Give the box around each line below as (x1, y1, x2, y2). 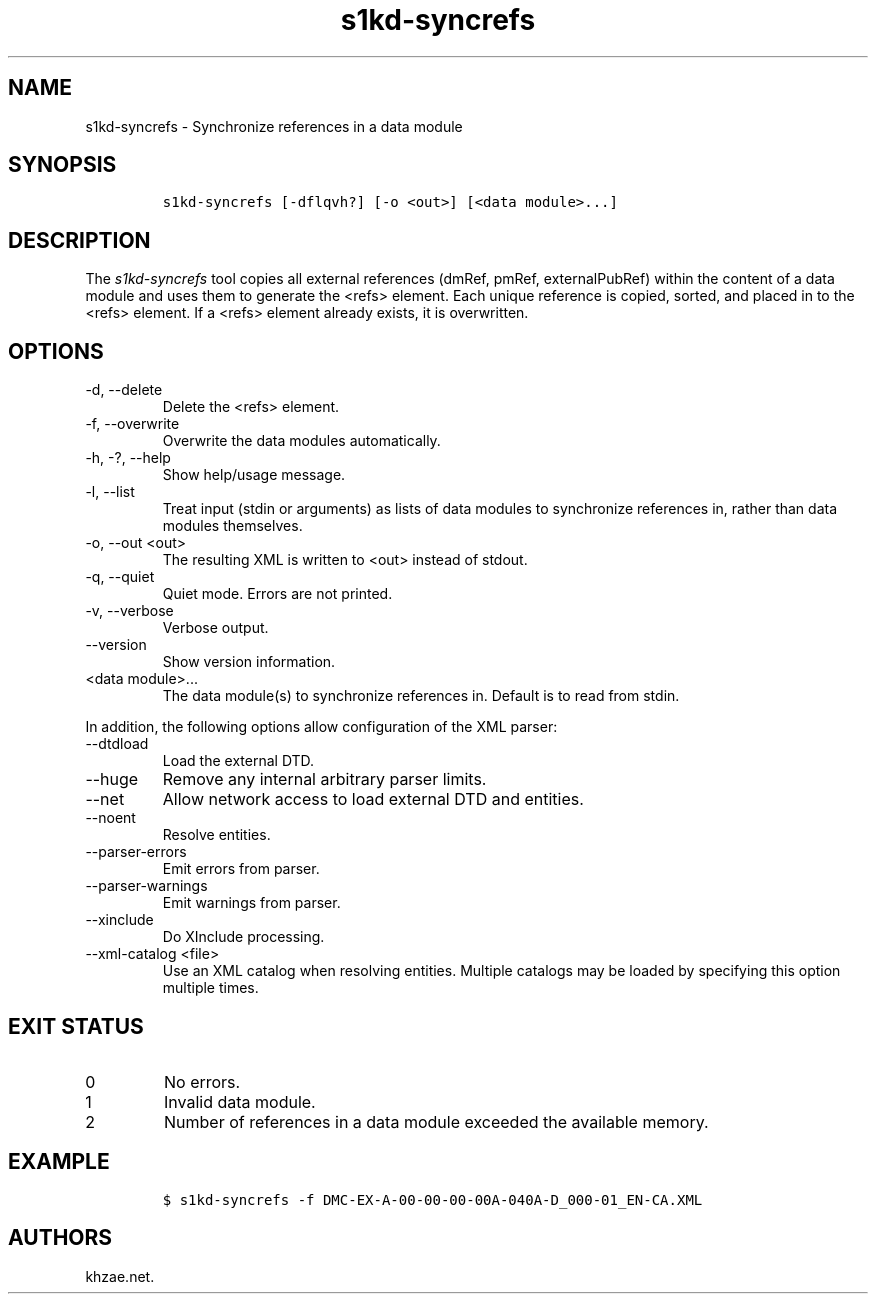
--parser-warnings (85, 877, 208, 895)
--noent (85, 809, 136, 827)
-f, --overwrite (85, 415, 180, 433)
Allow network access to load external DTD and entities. (162, 789, 584, 810)
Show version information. (162, 653, 336, 671)
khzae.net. (85, 1267, 155, 1285)
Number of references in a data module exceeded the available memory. (163, 1111, 709, 1132)
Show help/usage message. (162, 466, 346, 484)
